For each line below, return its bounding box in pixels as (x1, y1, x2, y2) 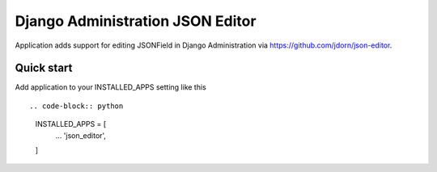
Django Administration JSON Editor (15, 12, 257, 30)
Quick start (15, 61, 73, 75)
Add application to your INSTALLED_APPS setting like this (15, 82, 206, 92)
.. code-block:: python (29, 101, 124, 111)
